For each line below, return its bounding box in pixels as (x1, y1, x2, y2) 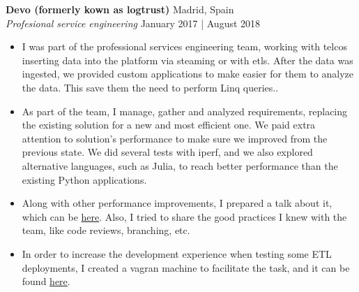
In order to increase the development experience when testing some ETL (22, 246, 332, 261)
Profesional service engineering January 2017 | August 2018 (6, 15, 261, 30)
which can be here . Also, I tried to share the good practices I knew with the (22, 209, 347, 224)
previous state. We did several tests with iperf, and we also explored (22, 145, 313, 159)
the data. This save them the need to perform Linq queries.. (22, 80, 279, 94)
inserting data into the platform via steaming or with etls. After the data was (22, 52, 353, 67)
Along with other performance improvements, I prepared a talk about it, (22, 196, 333, 210)
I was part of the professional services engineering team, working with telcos (22, 39, 347, 54)
